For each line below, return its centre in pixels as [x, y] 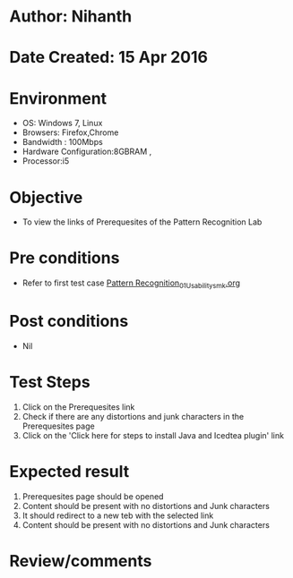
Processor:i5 [46, 161]
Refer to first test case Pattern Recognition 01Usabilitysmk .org [131, 284]
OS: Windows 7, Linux [62, 123]
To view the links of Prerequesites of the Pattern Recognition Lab [142, 222]
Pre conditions [65, 258]
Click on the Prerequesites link [78, 407]
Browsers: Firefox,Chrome [70, 132]
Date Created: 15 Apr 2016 [109, 58]
